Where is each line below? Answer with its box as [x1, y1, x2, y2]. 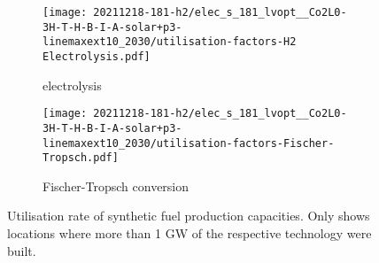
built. [7, 241, 36, 259]
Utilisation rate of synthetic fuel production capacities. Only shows [7, 206, 370, 225]
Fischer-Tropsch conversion [43, 176, 189, 195]
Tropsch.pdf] [43, 151, 119, 165]
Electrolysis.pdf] [43, 50, 151, 63]
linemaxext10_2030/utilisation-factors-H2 [43, 35, 297, 49]
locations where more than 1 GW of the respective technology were [7, 224, 372, 243]
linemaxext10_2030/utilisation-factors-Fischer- [43, 136, 335, 150]
